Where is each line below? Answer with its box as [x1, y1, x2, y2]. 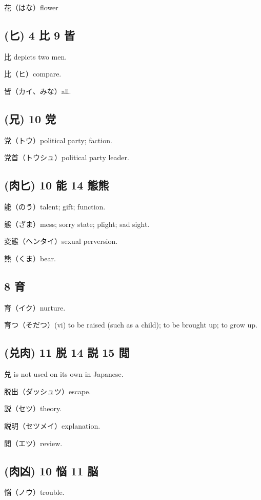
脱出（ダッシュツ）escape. [4, 386, 91, 396]
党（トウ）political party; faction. [4, 134, 112, 145]
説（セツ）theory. [4, 403, 62, 414]
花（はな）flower [4, 2, 58, 12]
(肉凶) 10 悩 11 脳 [4, 463, 98, 478]
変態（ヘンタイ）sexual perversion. [4, 236, 118, 246]
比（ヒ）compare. [4, 68, 62, 79]
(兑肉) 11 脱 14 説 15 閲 [4, 344, 130, 360]
